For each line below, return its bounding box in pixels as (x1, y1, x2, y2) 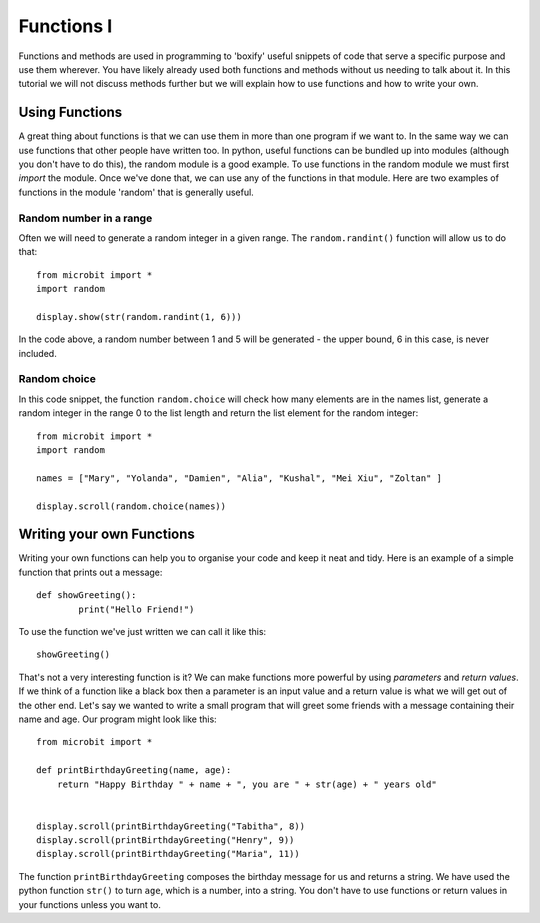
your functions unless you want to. (18, 898, 162, 910)
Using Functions (18, 104, 123, 121)
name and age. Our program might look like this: (18, 713, 217, 725)
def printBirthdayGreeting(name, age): (36, 765, 232, 776)
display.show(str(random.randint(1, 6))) (36, 311, 242, 322)
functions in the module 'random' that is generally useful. (18, 186, 254, 198)
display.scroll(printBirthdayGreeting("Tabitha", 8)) (36, 820, 305, 832)
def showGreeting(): (36, 590, 137, 601)
